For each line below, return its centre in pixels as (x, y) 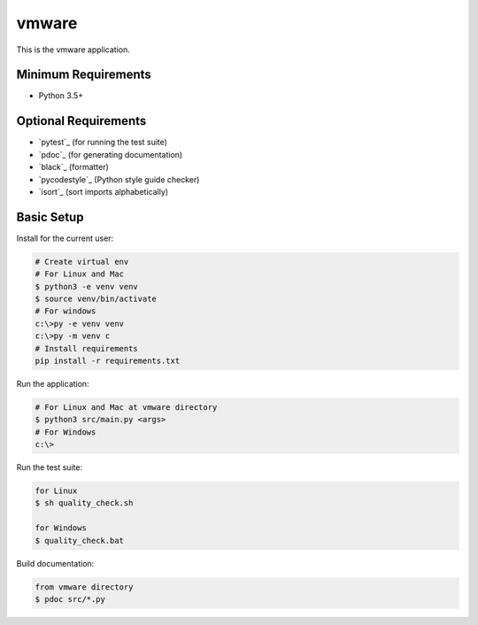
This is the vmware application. (73, 50)
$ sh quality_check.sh (84, 503)
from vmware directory (84, 587)
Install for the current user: (65, 238)
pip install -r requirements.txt (108, 360)
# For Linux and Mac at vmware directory (126, 407)
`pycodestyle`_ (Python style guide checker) (119, 179)
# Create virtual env (82, 262)
